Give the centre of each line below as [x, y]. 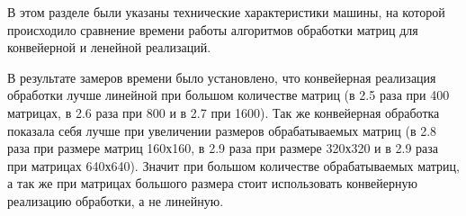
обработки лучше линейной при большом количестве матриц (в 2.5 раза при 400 [229, 95]
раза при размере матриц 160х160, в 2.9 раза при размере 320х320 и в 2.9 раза [223, 148]
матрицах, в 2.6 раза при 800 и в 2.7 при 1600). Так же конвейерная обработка [224, 112]
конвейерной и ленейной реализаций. [109, 47]
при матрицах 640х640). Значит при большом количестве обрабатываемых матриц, [233, 165]
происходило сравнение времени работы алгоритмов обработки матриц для [213, 29]
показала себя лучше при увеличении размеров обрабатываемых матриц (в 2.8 [222, 130]
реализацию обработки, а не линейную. [116, 200]
